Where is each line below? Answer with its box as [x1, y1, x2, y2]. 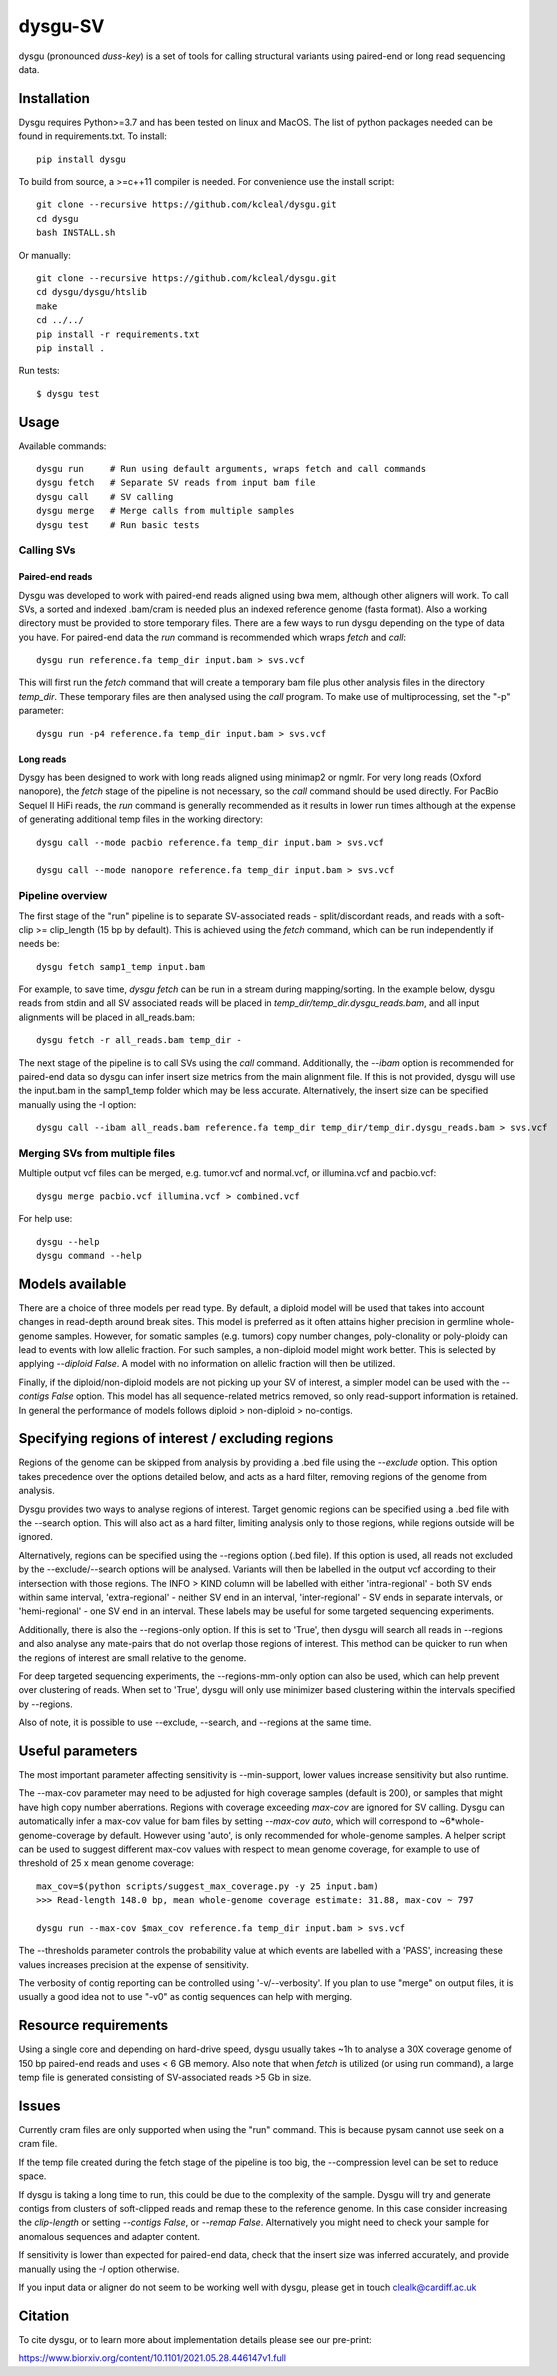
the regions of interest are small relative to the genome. [18, 1651, 247, 1664]
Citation [18, 2307, 70, 2324]
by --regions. [18, 1698, 74, 1710]
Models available [18, 1275, 127, 1292]
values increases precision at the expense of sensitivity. [18, 1958, 249, 1970]
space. [18, 2170, 47, 2182]
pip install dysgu [36, 153, 127, 165]
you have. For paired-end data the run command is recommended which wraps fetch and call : [18, 631, 407, 643]
